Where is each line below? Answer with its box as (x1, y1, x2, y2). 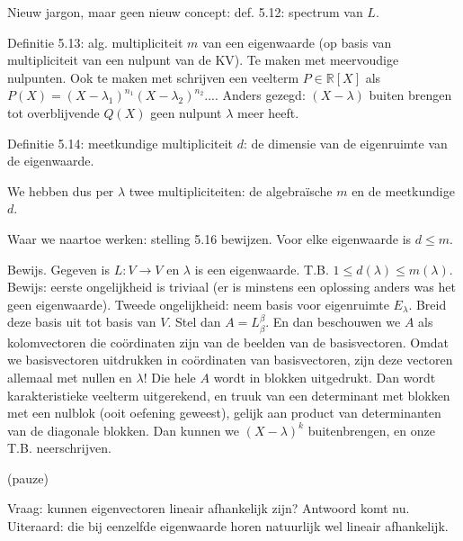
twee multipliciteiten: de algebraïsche (129, 181, 333, 200)
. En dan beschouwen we (265, 312, 401, 331)
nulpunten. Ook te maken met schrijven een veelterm (7, 68, 299, 86)
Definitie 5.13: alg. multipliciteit (7, 32, 183, 51)
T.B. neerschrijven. (7, 438, 111, 457)
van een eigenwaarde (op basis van (202, 32, 392, 51)
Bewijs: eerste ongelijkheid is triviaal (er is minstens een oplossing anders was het (7, 277, 456, 296)
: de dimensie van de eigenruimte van (244, 133, 448, 152)
